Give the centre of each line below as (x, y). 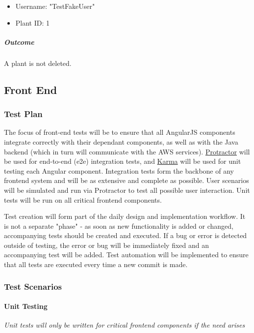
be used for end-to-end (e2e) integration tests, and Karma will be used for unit (123, 161)
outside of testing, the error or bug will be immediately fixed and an (106, 245)
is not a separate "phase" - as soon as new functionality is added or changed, (119, 226)
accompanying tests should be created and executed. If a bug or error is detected (126, 235)
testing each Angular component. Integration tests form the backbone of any (119, 170)
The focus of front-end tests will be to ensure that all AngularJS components (120, 132)
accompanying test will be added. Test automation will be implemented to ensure (126, 255)
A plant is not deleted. (38, 63)
